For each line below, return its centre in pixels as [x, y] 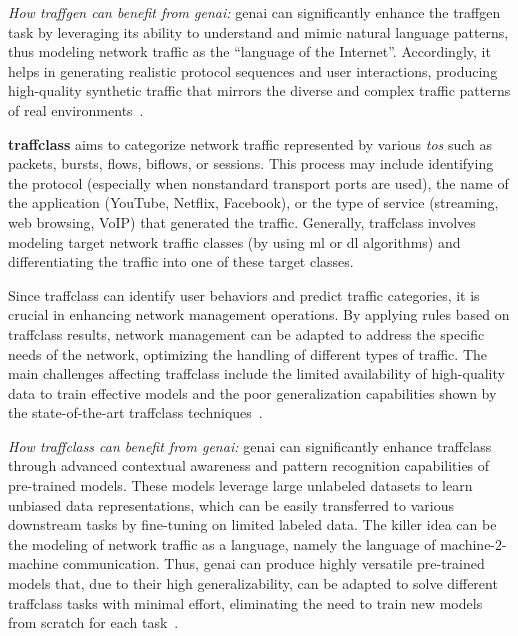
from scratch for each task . [93, 622]
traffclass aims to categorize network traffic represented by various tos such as [250, 143]
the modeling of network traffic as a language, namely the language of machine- [252, 543]
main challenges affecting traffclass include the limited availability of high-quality [256, 373]
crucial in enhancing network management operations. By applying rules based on [259, 314]
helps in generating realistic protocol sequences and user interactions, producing [253, 70]
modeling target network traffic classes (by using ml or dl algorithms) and [234, 241]
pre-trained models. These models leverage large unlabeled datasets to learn [240, 485]
